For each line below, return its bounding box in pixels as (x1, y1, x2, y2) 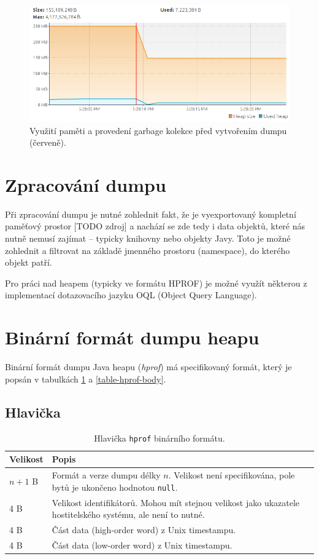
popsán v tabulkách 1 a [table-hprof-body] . (5, 372, 166, 385)
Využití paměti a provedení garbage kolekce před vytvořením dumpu (29, 124, 287, 137)
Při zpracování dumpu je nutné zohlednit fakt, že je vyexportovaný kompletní (5, 207, 296, 220)
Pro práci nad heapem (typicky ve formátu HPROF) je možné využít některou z (5, 276, 307, 289)
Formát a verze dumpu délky (52, 469, 161, 482)
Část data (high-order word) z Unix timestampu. (52, 523, 236, 536)
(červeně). (29, 136, 66, 149)
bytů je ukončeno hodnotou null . (52, 480, 178, 493)
